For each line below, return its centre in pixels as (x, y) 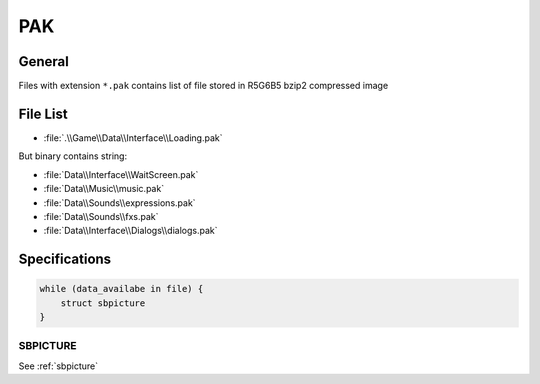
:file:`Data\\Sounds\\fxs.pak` (101, 216)
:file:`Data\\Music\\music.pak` (104, 189)
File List (43, 113)
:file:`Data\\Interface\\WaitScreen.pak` (121, 174)
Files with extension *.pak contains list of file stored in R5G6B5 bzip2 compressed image (203, 86)
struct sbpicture (103, 303)
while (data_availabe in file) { (121, 289)
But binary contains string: (73, 156)
